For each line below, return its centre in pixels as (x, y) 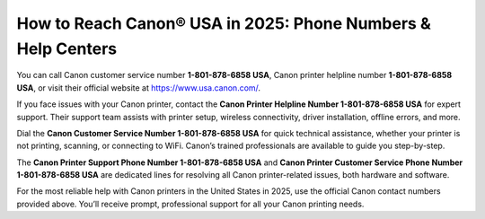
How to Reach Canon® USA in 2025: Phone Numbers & (224, 23)
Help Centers (67, 48)
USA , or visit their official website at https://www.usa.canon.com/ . (138, 88)
